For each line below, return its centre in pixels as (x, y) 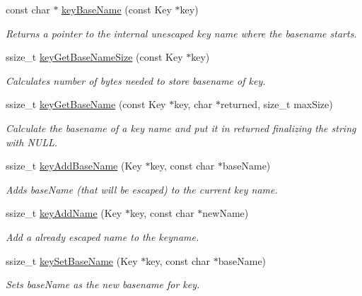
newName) (226, 213)
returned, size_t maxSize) (276, 104)
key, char (193, 104)
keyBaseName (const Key (117, 9)
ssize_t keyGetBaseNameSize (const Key (94, 57)
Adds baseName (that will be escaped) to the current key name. (142, 189)
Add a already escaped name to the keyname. (103, 236)
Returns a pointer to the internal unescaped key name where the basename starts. (181, 33)
